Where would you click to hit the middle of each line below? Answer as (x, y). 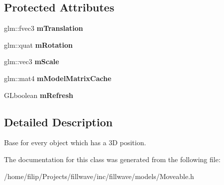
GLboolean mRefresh (39, 95)
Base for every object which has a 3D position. (75, 142)
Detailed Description (58, 122)
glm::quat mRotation (38, 45)
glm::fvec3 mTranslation (44, 28)
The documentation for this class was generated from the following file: (112, 159)
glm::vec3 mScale (32, 61)
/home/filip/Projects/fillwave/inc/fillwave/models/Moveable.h (99, 176)
